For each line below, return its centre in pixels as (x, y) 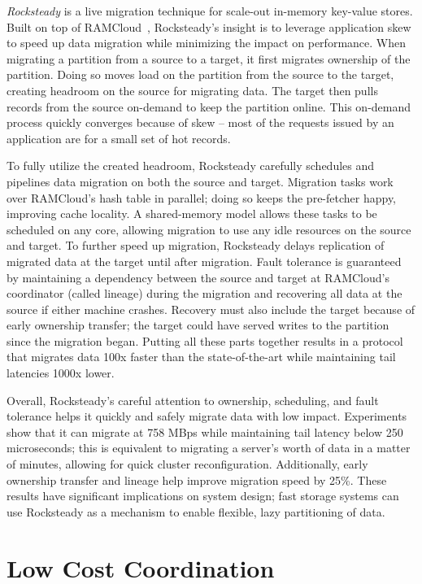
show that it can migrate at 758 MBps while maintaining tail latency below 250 (205, 431)
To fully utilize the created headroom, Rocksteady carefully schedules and (191, 166)
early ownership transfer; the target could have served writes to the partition (198, 325)
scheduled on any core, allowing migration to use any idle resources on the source (209, 229)
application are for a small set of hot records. (119, 138)
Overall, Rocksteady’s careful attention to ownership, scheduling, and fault (193, 400)
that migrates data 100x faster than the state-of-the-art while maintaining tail (201, 357)
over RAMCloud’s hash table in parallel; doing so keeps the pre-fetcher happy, (202, 197)
